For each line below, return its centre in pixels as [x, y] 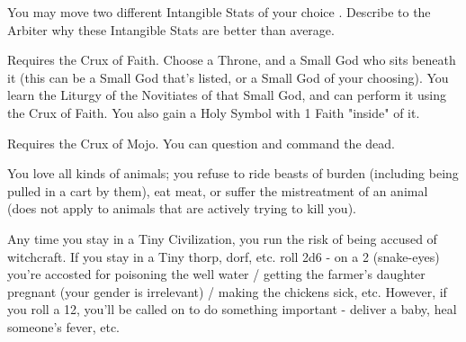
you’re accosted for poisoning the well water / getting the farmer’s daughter [216, 274]
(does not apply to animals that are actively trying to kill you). [182, 208]
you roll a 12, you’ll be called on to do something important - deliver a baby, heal [232, 309]
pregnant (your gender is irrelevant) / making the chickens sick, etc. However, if [227, 291]
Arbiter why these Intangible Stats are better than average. [171, 29]
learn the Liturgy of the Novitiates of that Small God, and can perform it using [227, 95]
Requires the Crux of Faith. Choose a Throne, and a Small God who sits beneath [232, 60]
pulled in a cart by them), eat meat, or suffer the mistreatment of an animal [218, 190]
